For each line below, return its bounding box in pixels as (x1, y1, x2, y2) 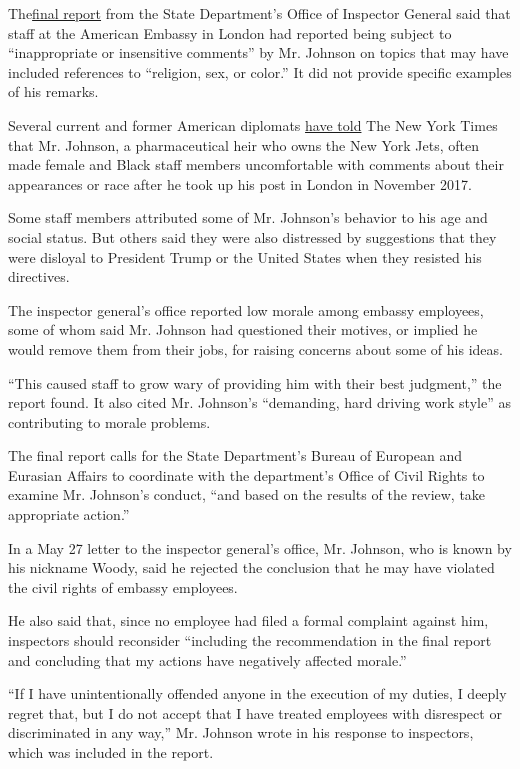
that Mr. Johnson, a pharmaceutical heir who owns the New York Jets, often (8, 134, 479, 155)
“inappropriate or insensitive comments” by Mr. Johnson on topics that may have (8, 42, 509, 63)
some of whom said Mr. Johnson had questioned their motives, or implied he (8, 319, 478, 340)
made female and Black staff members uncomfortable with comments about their (8, 154, 504, 175)
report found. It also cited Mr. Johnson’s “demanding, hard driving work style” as (8, 392, 511, 413)
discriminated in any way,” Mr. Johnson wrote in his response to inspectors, (8, 722, 474, 743)
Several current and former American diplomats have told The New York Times (8, 114, 498, 135)
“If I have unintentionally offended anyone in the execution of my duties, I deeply (8, 683, 507, 704)
